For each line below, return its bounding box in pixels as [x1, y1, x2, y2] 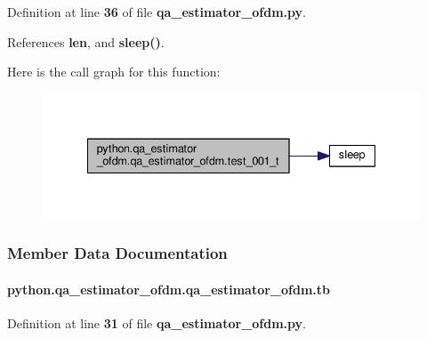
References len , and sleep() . [7, 32, 165, 51]
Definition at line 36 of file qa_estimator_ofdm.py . [7, 3, 306, 20]
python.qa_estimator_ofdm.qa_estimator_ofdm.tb [7, 279, 331, 298]
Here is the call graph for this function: [7, 62, 221, 81]
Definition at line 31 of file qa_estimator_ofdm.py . [7, 313, 306, 332]
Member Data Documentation [7, 242, 228, 264]
